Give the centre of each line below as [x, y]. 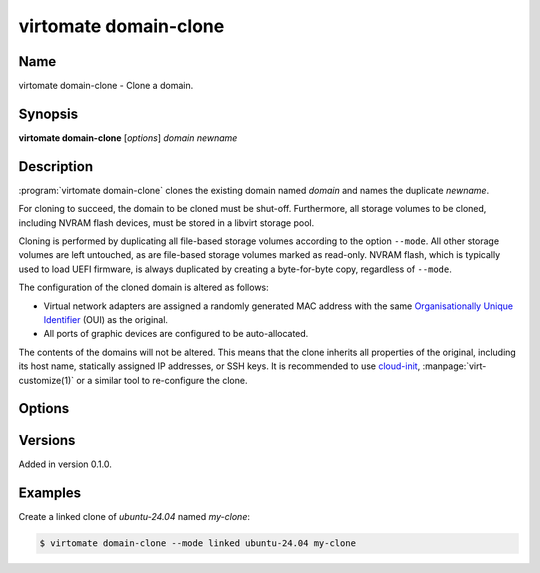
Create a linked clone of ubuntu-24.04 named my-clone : [134, 517]
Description [56, 166]
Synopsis [48, 113]
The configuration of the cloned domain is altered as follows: [143, 287]
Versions [47, 440]
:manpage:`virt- [454, 366]
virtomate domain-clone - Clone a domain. [106, 86]
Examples [50, 493]
